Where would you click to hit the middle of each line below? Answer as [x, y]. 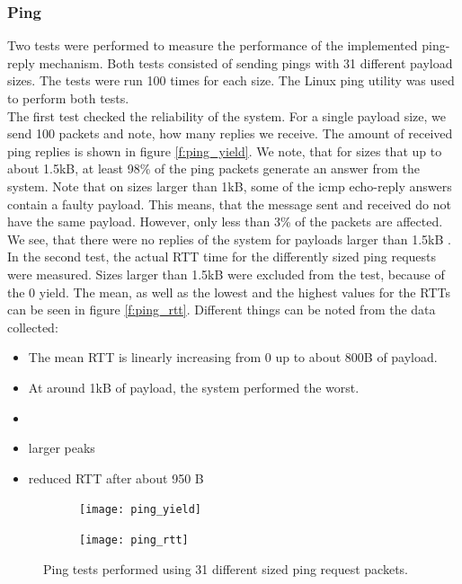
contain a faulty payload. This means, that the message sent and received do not [229, 204]
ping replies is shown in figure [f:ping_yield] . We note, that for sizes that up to [225, 150]
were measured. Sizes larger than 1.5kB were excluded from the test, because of [226, 274]
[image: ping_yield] [141, 510]
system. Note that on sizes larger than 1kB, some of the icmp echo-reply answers [230, 186]
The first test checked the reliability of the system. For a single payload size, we [227, 115]
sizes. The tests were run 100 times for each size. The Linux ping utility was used [231, 80]
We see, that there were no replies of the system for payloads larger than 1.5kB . [229, 239]
